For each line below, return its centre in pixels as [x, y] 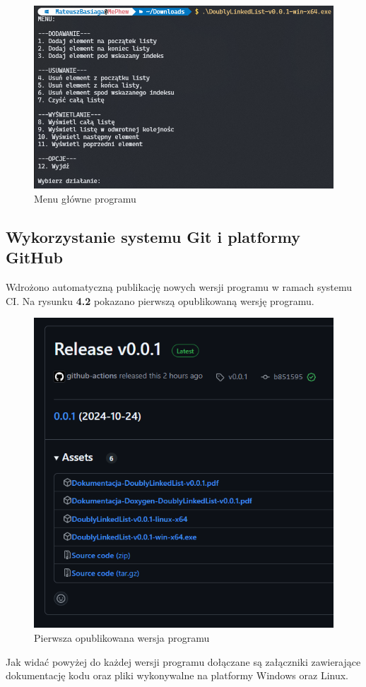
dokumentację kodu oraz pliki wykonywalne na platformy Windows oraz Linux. [177, 675]
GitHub [34, 257]
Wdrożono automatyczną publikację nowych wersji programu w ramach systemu [179, 287]
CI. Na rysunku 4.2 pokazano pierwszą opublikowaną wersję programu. [160, 300]
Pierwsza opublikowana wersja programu [122, 638]
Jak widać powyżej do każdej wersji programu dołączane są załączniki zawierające [183, 661]
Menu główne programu [85, 198]
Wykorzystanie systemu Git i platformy [153, 236]
